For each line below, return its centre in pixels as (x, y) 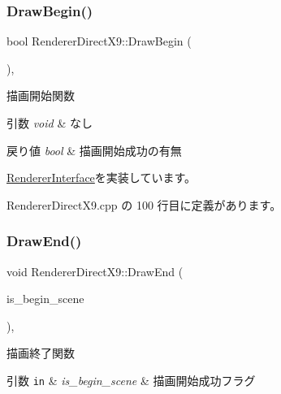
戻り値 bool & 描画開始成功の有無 (94, 150)
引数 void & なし (50, 123)
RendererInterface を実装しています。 (101, 178)
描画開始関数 (41, 95)
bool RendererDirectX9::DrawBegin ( (99, 41)
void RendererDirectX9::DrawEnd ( (95, 271)
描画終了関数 (41, 353)
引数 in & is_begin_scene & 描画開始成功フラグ (131, 380)
